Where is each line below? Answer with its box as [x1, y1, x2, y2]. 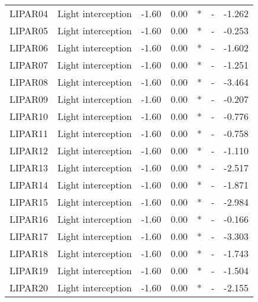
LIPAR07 [9, 58, 49, 72]
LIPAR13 [9, 161, 49, 174]
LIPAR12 [9, 144, 49, 157]
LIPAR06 [9, 41, 49, 54]
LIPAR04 [9, 7, 49, 20]
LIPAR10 [9, 109, 49, 123]
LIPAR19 [9, 264, 49, 277]
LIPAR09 [9, 92, 49, 106]
